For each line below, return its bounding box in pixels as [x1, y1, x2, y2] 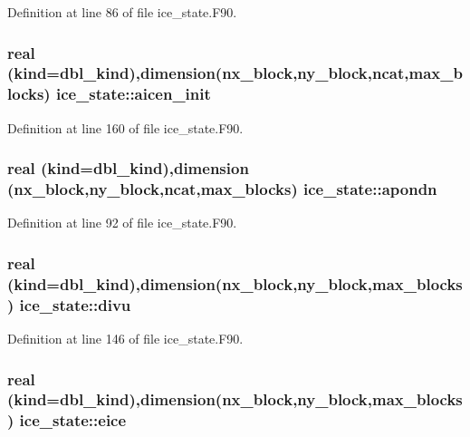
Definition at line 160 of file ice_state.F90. [7, 118, 244, 137]
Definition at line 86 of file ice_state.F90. [7, 3, 237, 21]
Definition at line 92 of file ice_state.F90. [7, 213, 237, 232]
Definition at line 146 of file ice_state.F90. [7, 329, 244, 348]
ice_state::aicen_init [55, 83, 211, 105]
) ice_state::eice [7, 409, 127, 432]
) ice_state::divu [7, 293, 131, 316]
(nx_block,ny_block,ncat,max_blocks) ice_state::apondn [7, 178, 437, 200]
